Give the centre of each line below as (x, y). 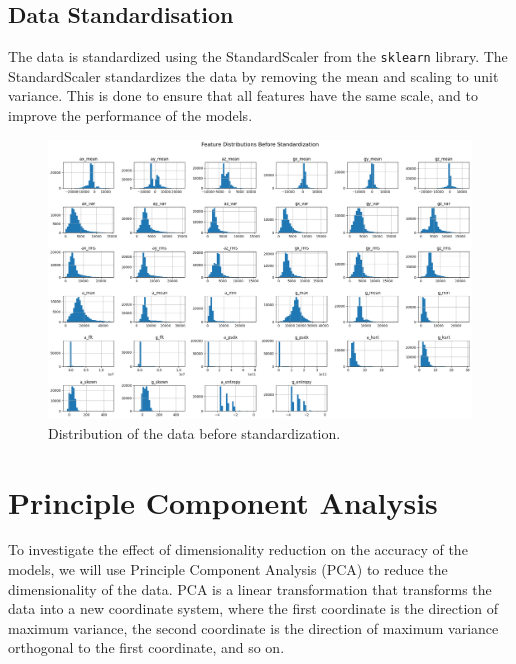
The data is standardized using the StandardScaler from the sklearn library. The (258, 56)
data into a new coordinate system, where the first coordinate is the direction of (253, 608)
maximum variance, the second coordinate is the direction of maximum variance (253, 627)
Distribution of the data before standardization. (194, 432)
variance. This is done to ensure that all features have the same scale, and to (243, 95)
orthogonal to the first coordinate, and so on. (146, 647)
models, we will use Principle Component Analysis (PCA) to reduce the (228, 569)
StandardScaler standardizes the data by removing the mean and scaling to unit (253, 75)
